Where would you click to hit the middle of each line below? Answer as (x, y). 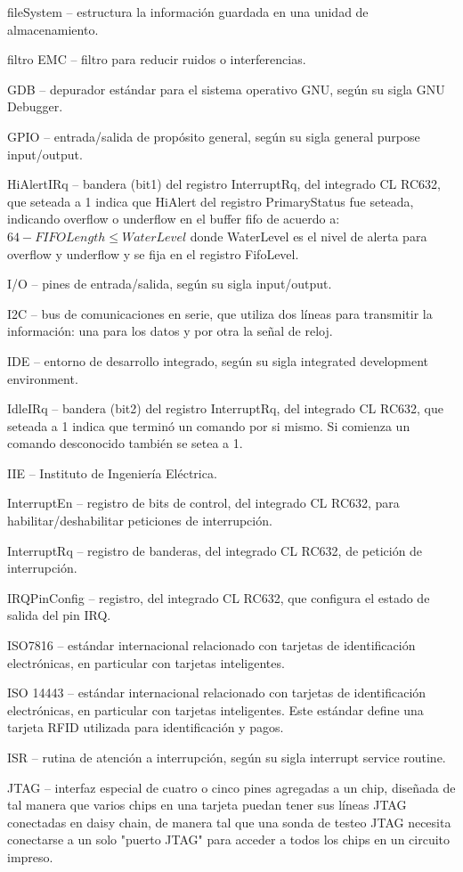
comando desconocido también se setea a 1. (125, 443)
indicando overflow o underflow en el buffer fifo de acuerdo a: (174, 219)
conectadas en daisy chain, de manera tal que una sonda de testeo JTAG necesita (229, 822)
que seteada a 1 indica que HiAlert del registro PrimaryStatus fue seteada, (211, 201)
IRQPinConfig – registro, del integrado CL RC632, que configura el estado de (219, 597)
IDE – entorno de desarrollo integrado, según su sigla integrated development (218, 360)
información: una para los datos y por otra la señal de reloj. (170, 331)
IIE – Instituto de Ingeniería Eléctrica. (112, 473)
